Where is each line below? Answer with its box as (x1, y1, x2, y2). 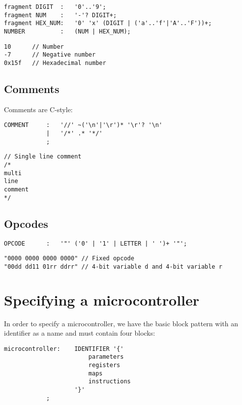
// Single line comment (4, 153, 82, 160)
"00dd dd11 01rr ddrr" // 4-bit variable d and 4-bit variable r (4, 263, 222, 270)
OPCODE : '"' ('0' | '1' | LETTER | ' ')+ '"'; (4, 240, 187, 247)
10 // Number (4, 43, 64, 50)
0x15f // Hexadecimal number (4, 59, 106, 66)
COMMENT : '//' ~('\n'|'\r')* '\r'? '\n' (4, 122, 163, 129)
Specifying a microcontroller (4, 289, 200, 310)
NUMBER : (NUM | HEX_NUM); (4, 28, 131, 35)
